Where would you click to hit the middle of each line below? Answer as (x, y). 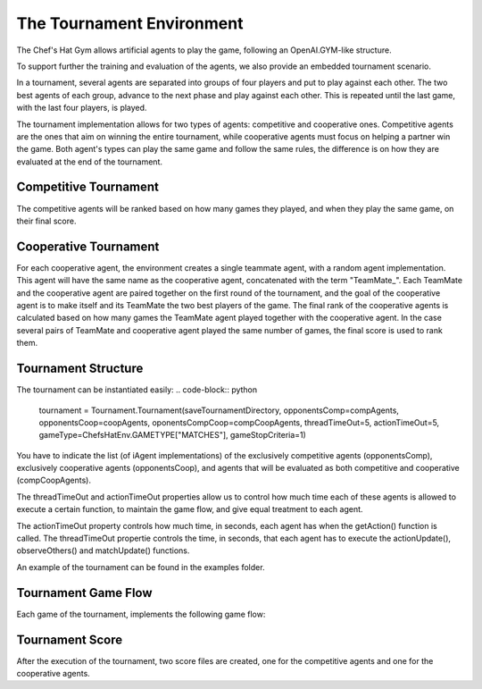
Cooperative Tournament (88, 246)
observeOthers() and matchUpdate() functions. (103, 550)
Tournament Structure (80, 369)
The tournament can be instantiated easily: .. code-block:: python (137, 390)
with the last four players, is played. (82, 108)
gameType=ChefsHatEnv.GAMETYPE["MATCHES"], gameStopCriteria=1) (173, 435)
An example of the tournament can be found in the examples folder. (141, 567)
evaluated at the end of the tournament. (89, 162)
